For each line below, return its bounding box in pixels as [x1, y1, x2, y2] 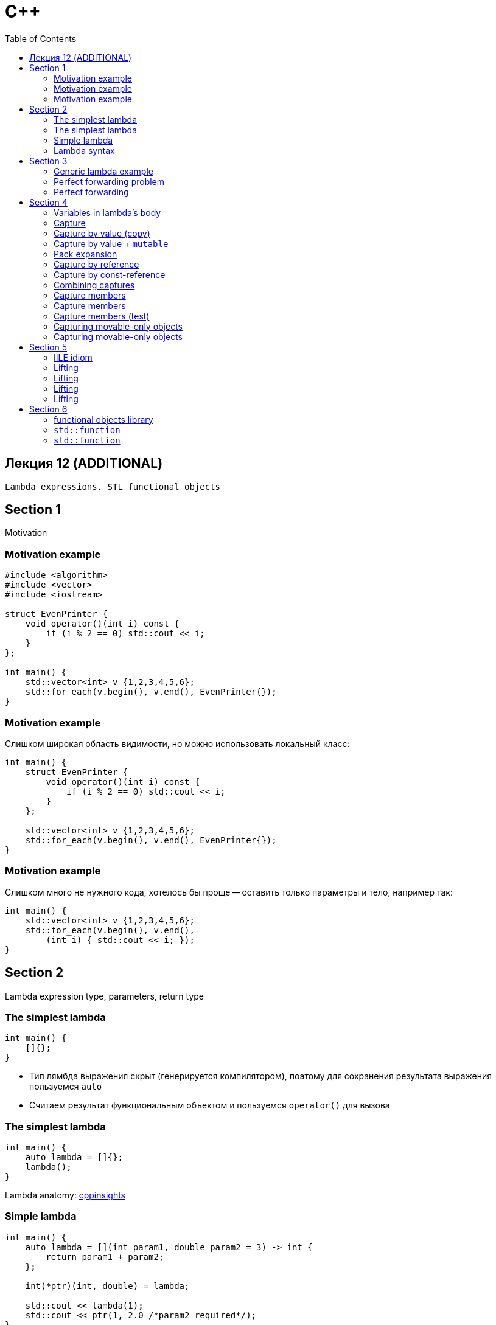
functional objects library [54, 414, 153, 425]
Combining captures [54, 279, 135, 290]
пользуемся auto [29, 1081, 102, 1092]
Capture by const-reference [54, 269, 166, 280]
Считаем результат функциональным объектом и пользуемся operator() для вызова [29, 1100, 390, 1111]
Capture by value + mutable [54, 238, 169, 249]
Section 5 [29, 341, 68, 352]
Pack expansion [54, 248, 117, 259]
